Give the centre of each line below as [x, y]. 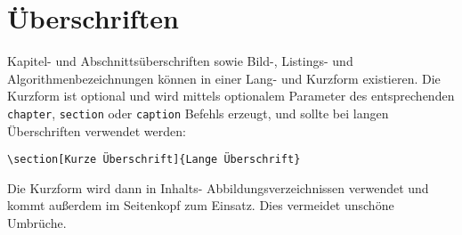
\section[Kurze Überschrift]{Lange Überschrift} [154, 160]
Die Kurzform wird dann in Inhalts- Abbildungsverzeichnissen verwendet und [218, 187]
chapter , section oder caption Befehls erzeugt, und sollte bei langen [198, 113]
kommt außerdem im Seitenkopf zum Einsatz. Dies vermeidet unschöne [201, 205]
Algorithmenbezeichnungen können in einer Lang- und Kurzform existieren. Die [224, 78]
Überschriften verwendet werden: [97, 130]
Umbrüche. [37, 223]
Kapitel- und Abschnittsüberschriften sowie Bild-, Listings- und [180, 61]
